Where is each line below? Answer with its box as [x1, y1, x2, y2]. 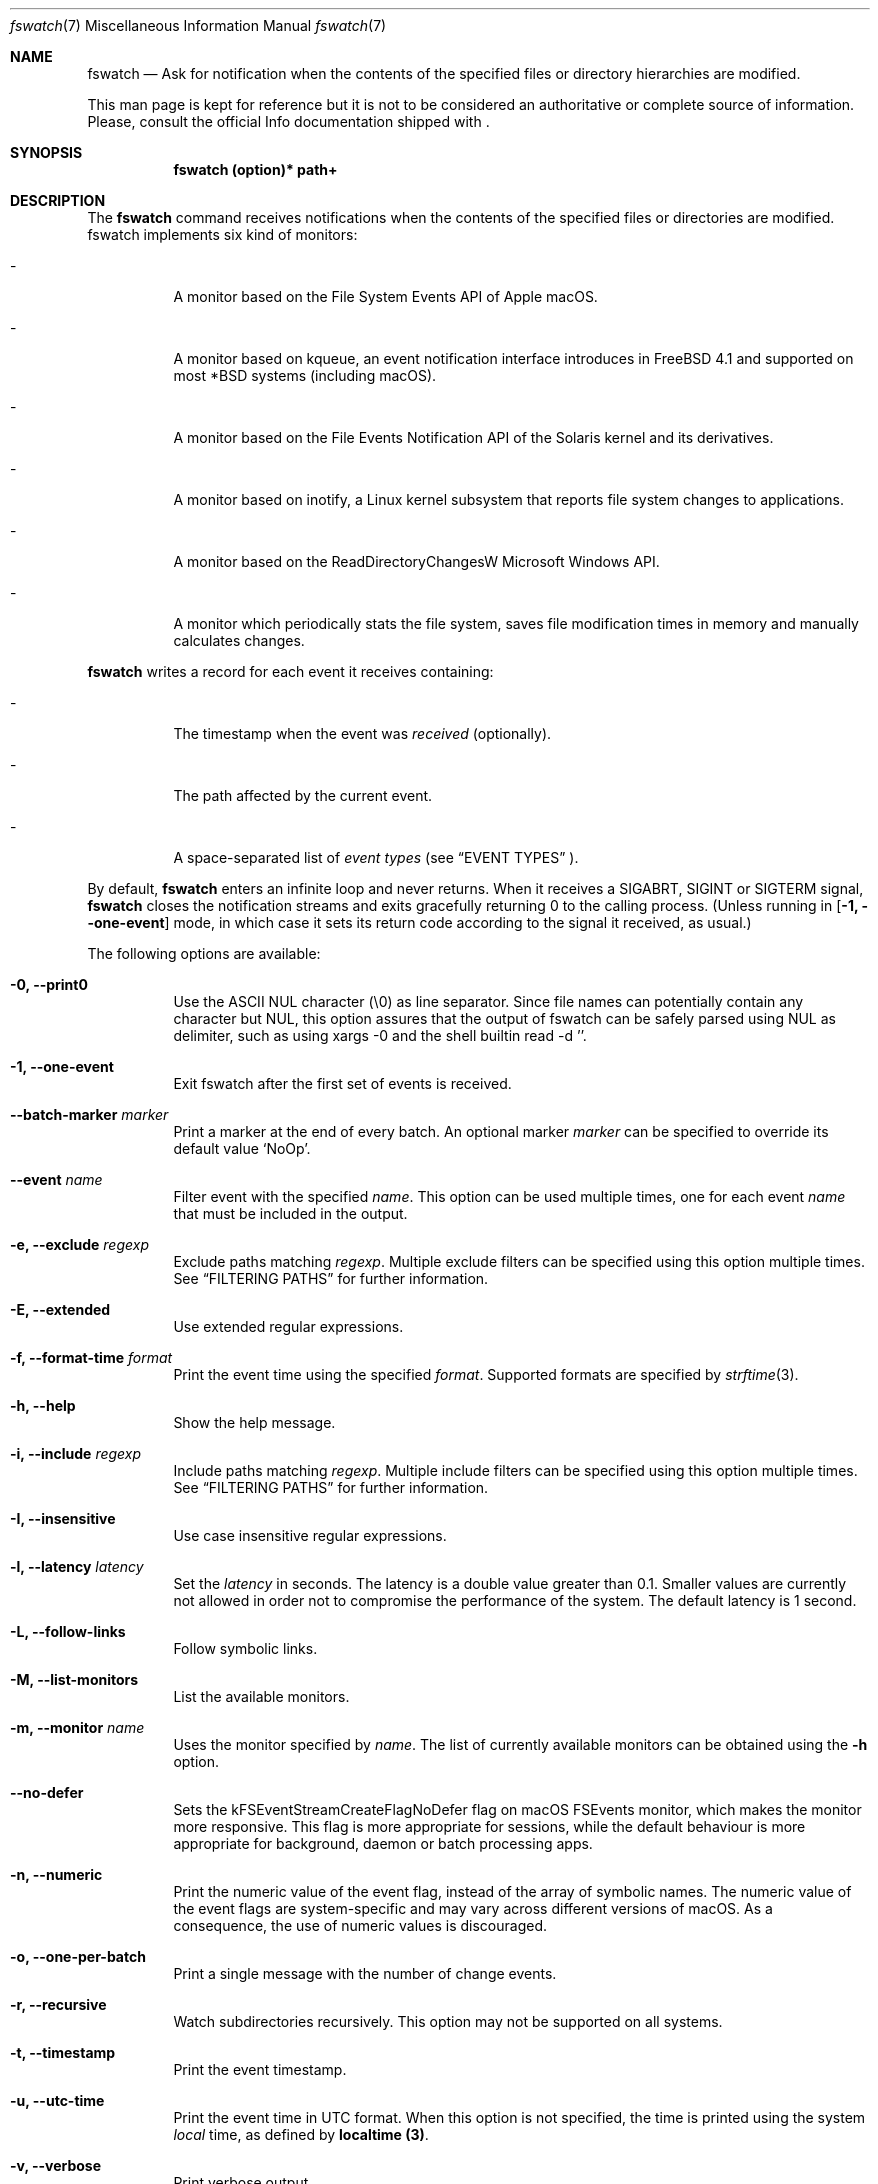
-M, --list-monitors [10, 1671, 139, 1688]
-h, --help [10, 1397, 76, 1414]
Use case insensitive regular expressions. [173, 1527, 447, 1544]
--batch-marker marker [10, 1106, 169, 1123]
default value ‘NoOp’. [173, 1140, 311, 1157]
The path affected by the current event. [173, 787, 433, 804]
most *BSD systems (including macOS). [173, 367, 437, 384]
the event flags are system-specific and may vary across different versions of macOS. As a [173, 1900, 773, 1917]
